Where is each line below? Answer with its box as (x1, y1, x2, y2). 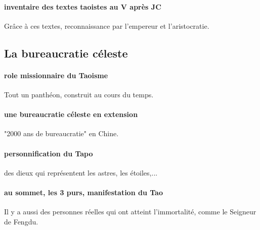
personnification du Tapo (4, 148, 93, 158)
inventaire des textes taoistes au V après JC (4, 1, 161, 12)
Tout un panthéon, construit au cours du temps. (4, 89, 154, 99)
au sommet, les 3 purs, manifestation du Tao (4, 187, 163, 197)
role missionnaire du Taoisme (4, 70, 108, 80)
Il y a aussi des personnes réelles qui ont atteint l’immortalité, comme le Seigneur (4, 206, 256, 217)
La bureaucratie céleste (4, 45, 128, 61)
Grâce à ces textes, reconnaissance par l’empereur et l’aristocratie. (4, 20, 209, 31)
